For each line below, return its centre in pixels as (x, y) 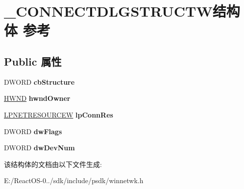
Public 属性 (33, 61)
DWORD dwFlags (33, 131)
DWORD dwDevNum (39, 148)
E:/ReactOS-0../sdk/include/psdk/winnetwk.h (74, 180)
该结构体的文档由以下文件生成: (53, 164)
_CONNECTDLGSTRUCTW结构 (122, 11)
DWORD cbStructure (39, 82)
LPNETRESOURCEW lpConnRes (59, 114)
